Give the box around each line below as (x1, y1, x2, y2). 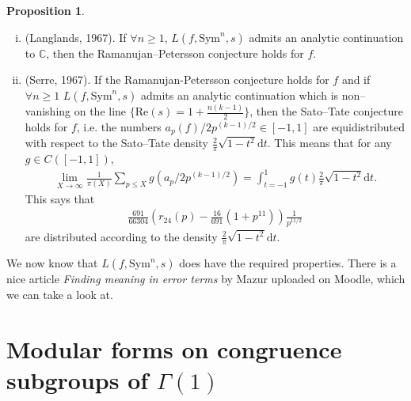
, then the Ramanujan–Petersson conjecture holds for (46, 44, 304, 61)
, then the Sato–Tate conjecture (249, 103, 403, 119)
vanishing (25, 103, 71, 119)
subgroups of (6, 363, 149, 395)
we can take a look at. (6, 286, 113, 302)
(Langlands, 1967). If (25, 28, 127, 45)
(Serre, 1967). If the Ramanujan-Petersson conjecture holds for (25, 71, 329, 88)
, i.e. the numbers (76, 118, 162, 134)
